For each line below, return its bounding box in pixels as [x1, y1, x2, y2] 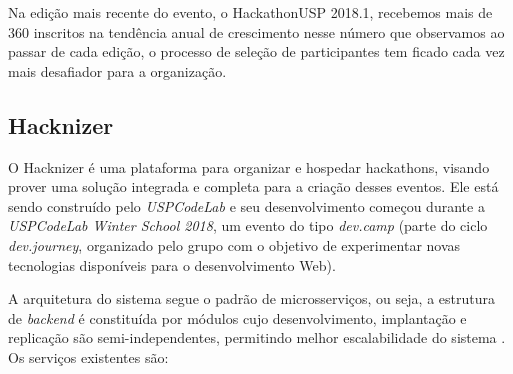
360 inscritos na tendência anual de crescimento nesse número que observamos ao [8, 21, 505, 42]
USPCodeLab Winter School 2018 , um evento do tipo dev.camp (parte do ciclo [8, 215, 488, 236]
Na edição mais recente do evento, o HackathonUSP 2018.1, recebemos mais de [8, 2, 493, 22]
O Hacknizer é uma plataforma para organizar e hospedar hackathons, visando [8, 156, 490, 177]
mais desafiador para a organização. [8, 60, 227, 81]
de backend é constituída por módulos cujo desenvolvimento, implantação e [8, 307, 467, 328]
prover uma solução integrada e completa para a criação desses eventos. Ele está [8, 176, 499, 197]
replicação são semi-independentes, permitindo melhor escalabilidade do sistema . [8, 327, 506, 348]
